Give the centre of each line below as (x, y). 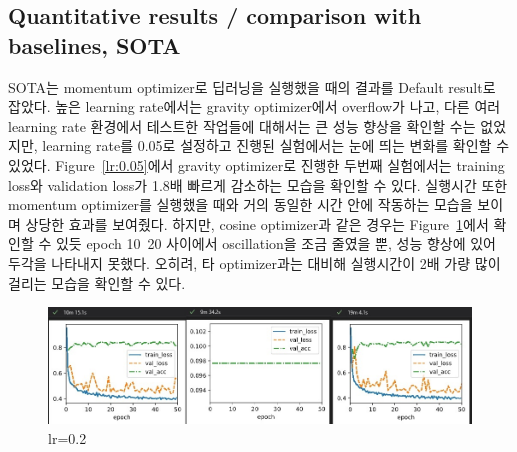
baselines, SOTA (94, 44)
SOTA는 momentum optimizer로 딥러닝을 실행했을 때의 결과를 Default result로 (252, 86)
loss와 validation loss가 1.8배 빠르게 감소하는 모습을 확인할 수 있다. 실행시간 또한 (258, 184)
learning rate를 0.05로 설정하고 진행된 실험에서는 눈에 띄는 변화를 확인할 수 (276, 145)
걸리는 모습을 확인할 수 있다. (97, 282)
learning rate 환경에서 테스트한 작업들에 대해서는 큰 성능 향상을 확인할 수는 (242, 125)
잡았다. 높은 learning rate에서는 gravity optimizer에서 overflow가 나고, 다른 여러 (254, 106)
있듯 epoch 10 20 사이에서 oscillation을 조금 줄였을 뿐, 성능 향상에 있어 (275, 243)
